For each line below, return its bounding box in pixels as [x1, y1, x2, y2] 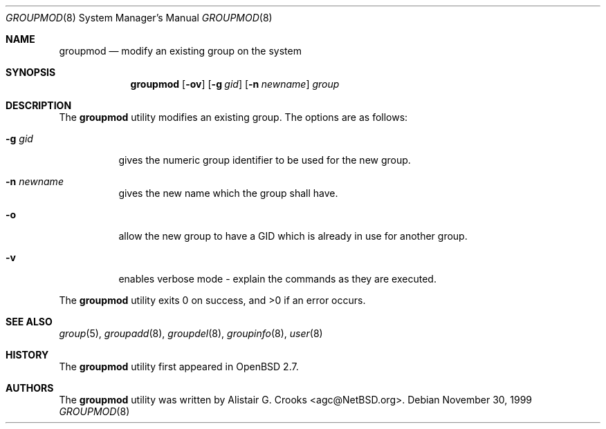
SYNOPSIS [6, 66, 56, 78]
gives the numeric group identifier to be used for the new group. [118, 154, 411, 166]
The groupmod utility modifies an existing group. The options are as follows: [59, 111, 408, 123]
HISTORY [6, 349, 49, 361]
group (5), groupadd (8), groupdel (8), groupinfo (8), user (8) [59, 327, 323, 339]
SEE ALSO [6, 316, 53, 327]
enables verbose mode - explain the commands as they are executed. [118, 273, 437, 285]
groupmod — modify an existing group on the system [59, 45, 302, 57]
